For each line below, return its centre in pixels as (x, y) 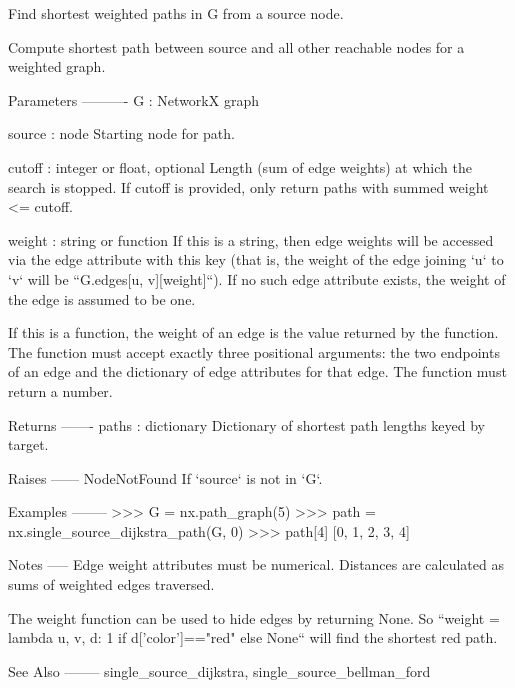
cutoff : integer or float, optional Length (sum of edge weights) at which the (240, 166)
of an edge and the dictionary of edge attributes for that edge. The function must (257, 371)
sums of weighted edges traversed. (111, 584)
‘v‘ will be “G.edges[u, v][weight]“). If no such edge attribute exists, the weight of (257, 278)
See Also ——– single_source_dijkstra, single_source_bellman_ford (219, 670)
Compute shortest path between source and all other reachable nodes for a (236, 46)
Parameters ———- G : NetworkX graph (133, 99)
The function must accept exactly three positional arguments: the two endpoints (254, 351)
